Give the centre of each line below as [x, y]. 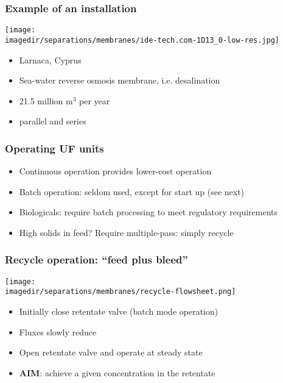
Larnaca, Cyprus [50, 59]
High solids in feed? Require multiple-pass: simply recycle [126, 232]
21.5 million [41, 100]
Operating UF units [54, 148]
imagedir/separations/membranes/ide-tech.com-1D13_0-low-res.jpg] [142, 40]
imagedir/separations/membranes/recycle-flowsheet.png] [121, 292]
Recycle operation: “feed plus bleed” [96, 260]
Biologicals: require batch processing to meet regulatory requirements [148, 212]
